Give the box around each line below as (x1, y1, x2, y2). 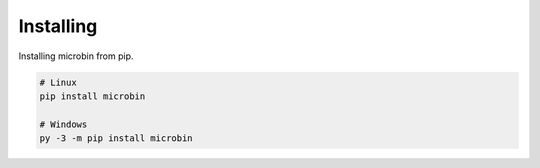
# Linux (39, 76, 77, 88)
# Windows (39, 118, 88, 130)
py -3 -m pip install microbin (39, 133, 194, 144)
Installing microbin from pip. (18, 50, 134, 62)
